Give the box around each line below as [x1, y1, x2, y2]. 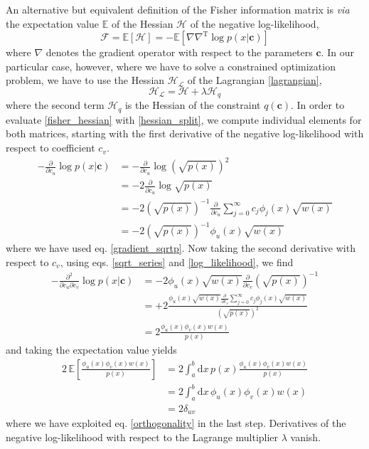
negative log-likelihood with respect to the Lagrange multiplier [6, 430, 279, 445]
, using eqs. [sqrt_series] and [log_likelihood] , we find [60, 254, 294, 269]
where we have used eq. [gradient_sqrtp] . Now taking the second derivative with [6, 241, 355, 255]
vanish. [290, 430, 321, 445]
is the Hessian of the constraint [124, 97, 261, 112]
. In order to [291, 97, 345, 112]
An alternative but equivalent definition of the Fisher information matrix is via [6, 2, 350, 16]
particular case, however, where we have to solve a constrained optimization [6, 58, 336, 73]
